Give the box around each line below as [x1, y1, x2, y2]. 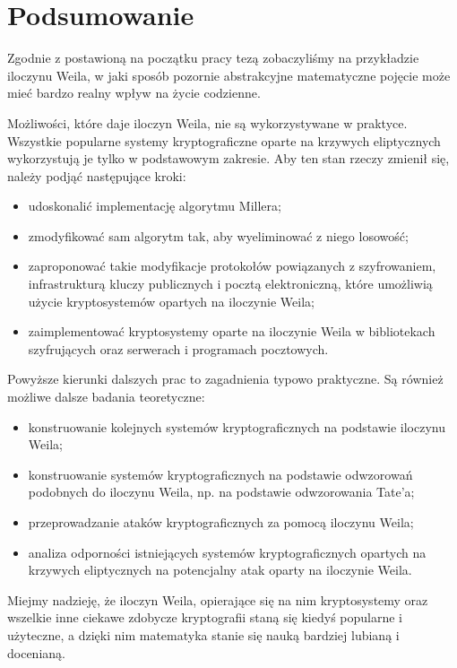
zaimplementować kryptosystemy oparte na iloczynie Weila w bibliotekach [28, 322, 435, 341]
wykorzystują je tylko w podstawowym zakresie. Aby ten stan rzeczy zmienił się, [7, 149, 450, 168]
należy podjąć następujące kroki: [7, 166, 186, 185]
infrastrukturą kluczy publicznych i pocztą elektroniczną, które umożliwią [28, 274, 433, 293]
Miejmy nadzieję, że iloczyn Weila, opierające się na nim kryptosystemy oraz [7, 590, 428, 609]
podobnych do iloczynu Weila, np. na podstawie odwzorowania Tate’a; [28, 482, 415, 501]
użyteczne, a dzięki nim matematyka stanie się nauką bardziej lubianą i [7, 625, 400, 644]
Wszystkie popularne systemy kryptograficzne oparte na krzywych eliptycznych [7, 131, 441, 150]
